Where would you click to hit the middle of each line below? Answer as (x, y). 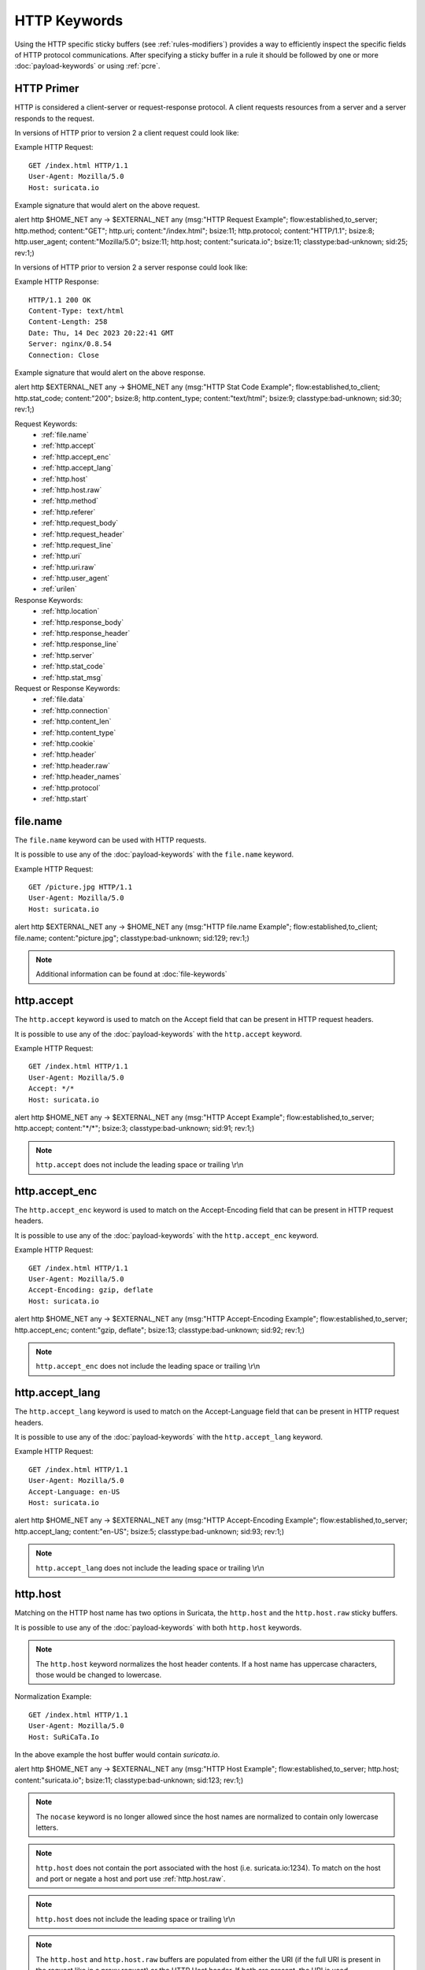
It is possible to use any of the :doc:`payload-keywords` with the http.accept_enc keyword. (166, 1235)
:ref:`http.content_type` (79, 732)
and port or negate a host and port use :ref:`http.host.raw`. (131, 1879)
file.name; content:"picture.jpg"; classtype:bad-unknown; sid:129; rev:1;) (132, 938)
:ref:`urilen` (59, 589)
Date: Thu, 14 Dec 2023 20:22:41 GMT (102, 333)
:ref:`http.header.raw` (76, 765)
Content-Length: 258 (68, 322)
